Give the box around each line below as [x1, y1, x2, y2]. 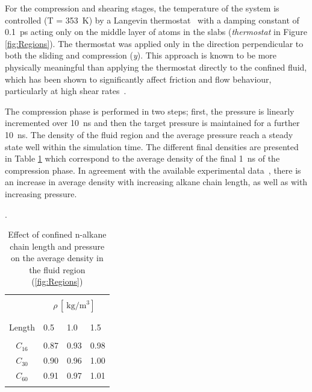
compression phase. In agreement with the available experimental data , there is [5, 163, 301, 176]
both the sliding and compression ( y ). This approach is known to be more [5, 49, 277, 62]
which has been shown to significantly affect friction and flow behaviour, [5, 72, 272, 85]
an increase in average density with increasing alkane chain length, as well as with [5, 175, 308, 188]
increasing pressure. [5, 187, 77, 200]
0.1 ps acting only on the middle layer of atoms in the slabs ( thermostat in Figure [5, 25, 307, 38]
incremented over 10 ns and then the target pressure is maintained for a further [5, 116, 300, 129]
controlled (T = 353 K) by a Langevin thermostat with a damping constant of [5, 13, 299, 26]
